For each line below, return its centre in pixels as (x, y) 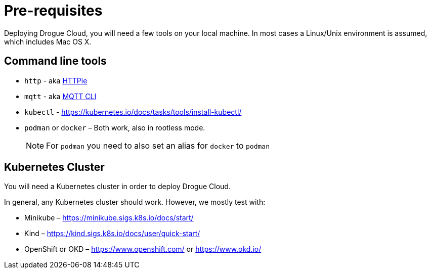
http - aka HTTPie (56, 80)
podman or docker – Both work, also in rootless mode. (115, 127)
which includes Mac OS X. (48, 41)
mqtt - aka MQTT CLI (60, 96)
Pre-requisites (53, 11)
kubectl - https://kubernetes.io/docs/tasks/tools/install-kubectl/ (133, 112)
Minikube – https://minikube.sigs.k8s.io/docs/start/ (109, 218)
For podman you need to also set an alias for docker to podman (158, 145)
